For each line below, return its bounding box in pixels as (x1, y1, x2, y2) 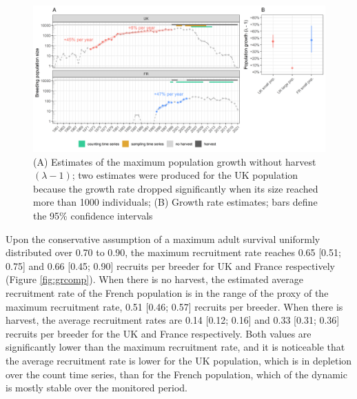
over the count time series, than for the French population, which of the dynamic (6, 367, 347, 381)
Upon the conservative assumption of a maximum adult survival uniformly (6, 231, 320, 246)
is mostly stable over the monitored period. (6, 380, 188, 395)
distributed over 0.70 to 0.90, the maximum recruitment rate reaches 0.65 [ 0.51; (6, 245, 341, 260)
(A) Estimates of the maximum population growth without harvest (33, 154, 316, 168)
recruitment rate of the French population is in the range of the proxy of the (6, 285, 329, 300)
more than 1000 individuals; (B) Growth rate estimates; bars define (33, 195, 318, 209)
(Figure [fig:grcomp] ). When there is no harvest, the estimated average (6, 272, 303, 286)
